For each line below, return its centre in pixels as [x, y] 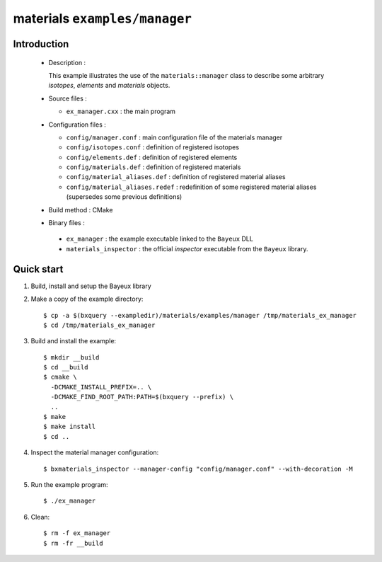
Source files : [68, 98]
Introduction [41, 44]
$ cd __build [66, 367]
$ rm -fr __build [73, 543]
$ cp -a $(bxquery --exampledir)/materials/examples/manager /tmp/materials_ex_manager [200, 315]
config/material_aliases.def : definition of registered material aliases [176, 177]
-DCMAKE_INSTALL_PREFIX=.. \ [101, 387]
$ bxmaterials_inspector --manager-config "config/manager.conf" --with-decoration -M [198, 469]
